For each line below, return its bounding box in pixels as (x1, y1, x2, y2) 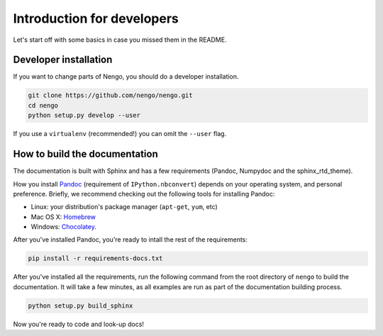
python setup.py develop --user (28, 111, 141, 120)
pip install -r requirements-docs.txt (28, 254, 163, 262)
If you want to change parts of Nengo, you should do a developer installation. (13, 72, 239, 81)
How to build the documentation (13, 148, 159, 160)
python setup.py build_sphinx (28, 301, 133, 310)
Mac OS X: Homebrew (30, 213, 96, 221)
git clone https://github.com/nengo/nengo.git (28, 91, 193, 99)
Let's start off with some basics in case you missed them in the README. (13, 35, 227, 44)
